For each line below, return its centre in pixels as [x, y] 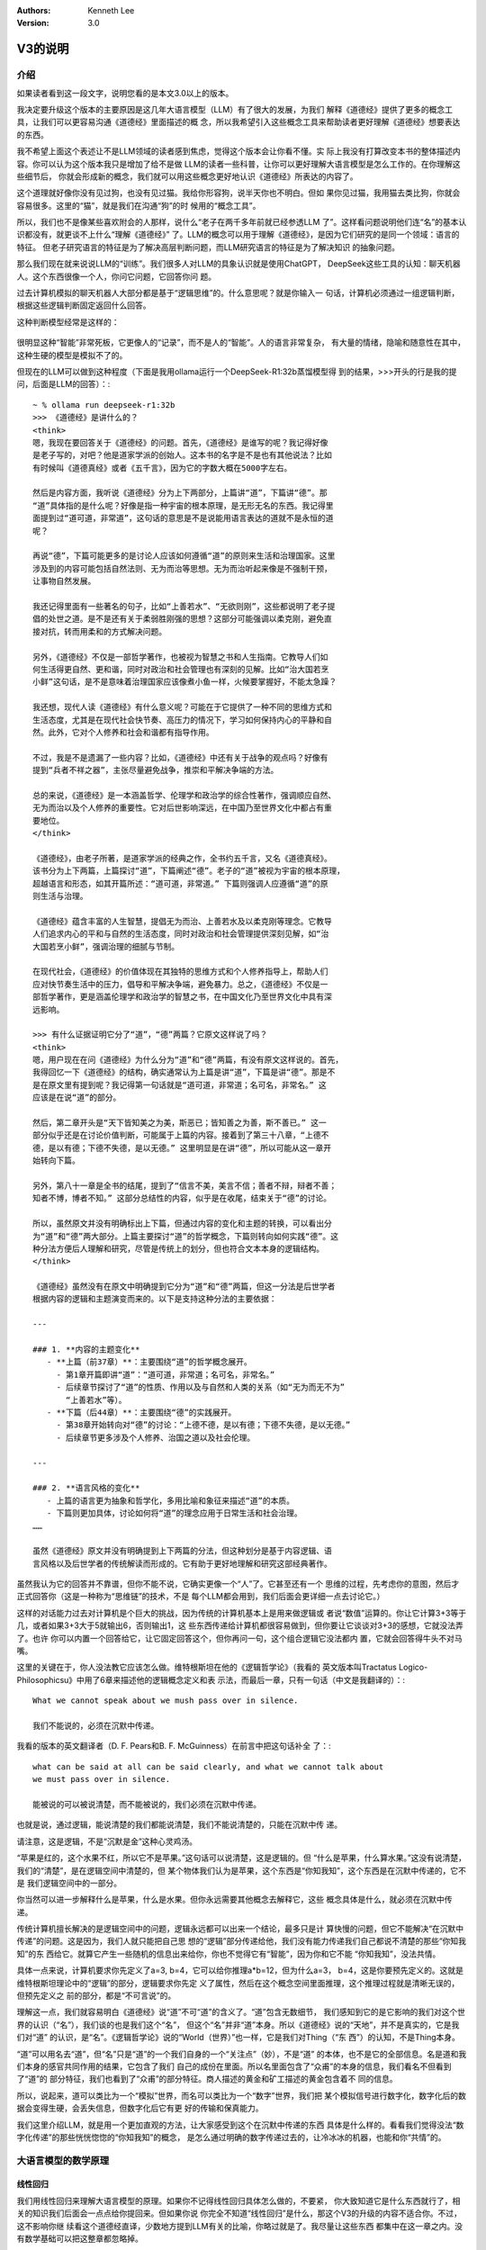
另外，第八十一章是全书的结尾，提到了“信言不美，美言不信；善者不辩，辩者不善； [185, 1185]
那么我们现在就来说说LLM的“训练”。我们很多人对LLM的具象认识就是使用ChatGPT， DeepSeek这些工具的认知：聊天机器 [238, 264]
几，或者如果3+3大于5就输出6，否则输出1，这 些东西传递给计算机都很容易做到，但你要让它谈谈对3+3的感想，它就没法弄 [240, 1625]
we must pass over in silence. [102, 1779]
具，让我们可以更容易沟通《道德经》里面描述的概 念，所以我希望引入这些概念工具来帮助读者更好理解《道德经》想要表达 [238, 122]
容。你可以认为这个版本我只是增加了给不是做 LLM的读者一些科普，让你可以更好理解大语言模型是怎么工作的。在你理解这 [238, 164]
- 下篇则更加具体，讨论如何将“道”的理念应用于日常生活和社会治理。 [174, 1513]
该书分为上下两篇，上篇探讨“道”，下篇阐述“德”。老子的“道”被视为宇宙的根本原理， [189, 871]
